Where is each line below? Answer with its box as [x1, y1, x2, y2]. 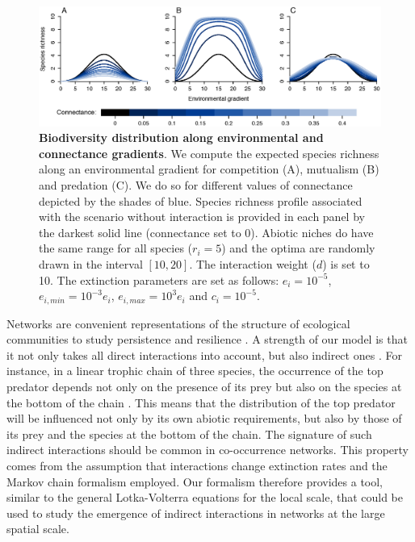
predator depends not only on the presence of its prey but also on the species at [6, 378, 402, 394]
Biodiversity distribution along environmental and [39, 129, 324, 146]
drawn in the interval [39, 255, 143, 272]
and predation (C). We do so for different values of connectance [39, 177, 353, 194]
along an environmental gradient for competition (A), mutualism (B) [39, 161, 379, 177]
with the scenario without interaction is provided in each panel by [39, 208, 365, 225]
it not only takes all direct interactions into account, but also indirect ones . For [6, 346, 402, 363]
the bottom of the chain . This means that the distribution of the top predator [6, 394, 396, 411]
